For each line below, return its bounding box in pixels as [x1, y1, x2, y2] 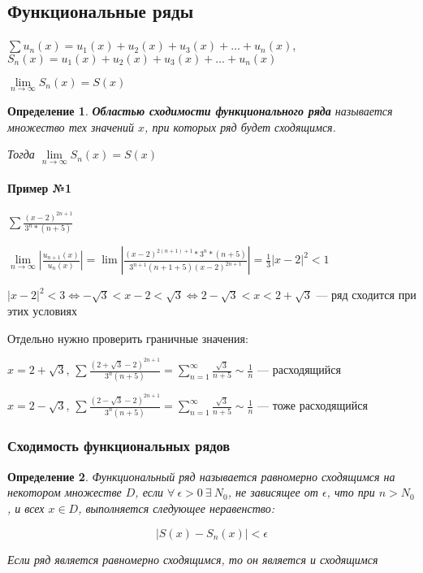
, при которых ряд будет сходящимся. [145, 118, 336, 135]
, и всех [7, 499, 45, 516]
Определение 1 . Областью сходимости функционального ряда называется [7, 102, 393, 119]
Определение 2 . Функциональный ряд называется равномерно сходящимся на [7, 467, 395, 484]
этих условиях [7, 302, 78, 319]
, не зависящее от [227, 484, 318, 501]
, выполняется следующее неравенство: [78, 499, 274, 516]
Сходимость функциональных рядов [7, 436, 231, 456]
